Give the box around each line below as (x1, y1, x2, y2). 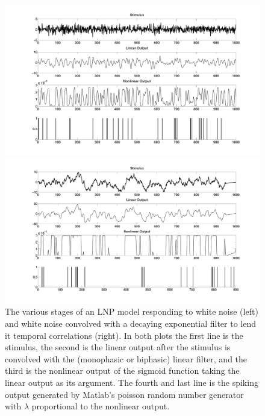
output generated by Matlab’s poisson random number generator (5, 388, 244, 400)
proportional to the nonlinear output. (31, 400, 170, 412)
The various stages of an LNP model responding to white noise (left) (5, 305, 258, 318)
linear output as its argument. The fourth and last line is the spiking (5, 376, 258, 388)
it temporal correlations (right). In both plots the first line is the (5, 329, 243, 341)
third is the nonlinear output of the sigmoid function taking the (5, 364, 240, 377)
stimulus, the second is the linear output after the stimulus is (5, 341, 231, 353)
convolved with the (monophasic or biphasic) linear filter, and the (5, 352, 248, 365)
